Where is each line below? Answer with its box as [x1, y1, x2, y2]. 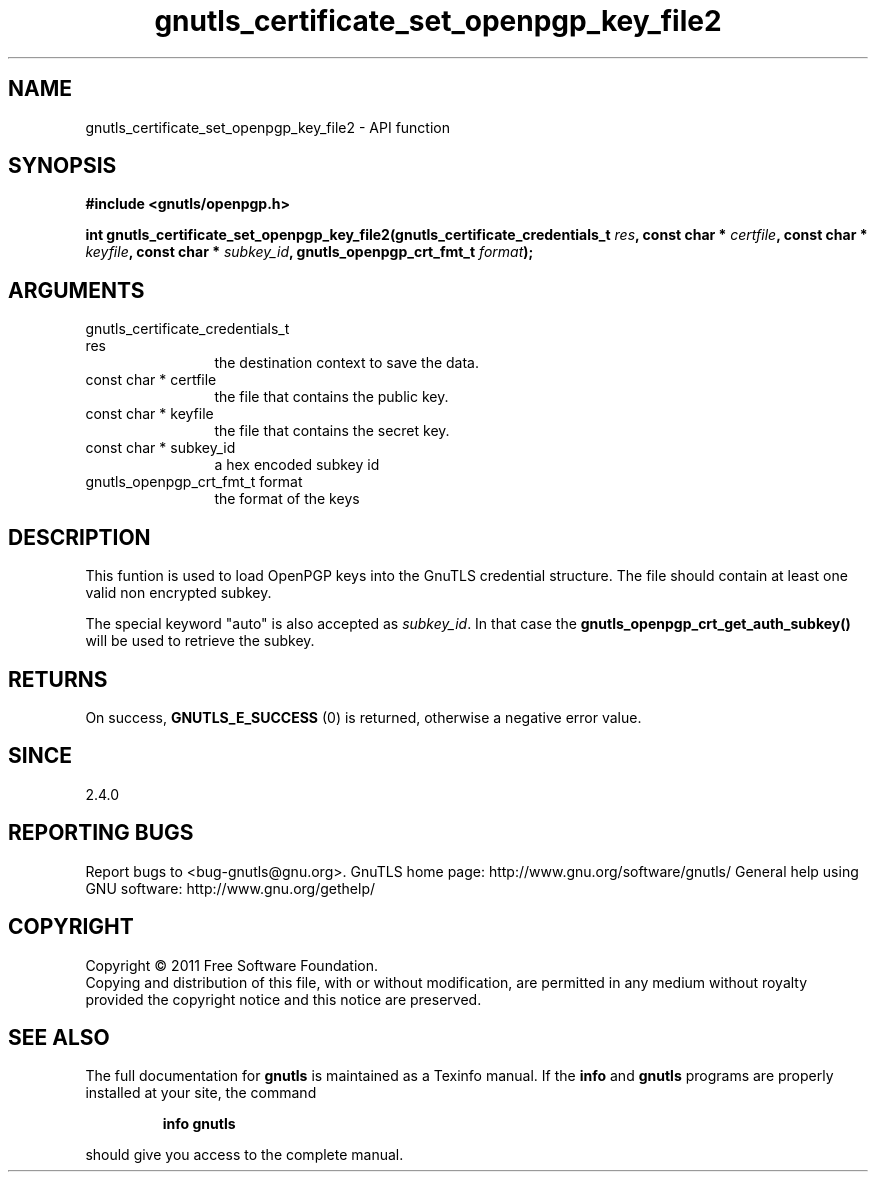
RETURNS [8, 666, 108, 692]
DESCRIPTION [8, 524, 151, 550]
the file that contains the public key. [214, 388, 449, 406]
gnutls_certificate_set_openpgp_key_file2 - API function [85, 118, 450, 136]
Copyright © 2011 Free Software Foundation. [85, 956, 379, 974]
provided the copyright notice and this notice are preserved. [85, 990, 482, 1008]
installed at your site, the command [85, 1084, 317, 1102]
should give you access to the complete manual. [85, 1146, 404, 1164]
